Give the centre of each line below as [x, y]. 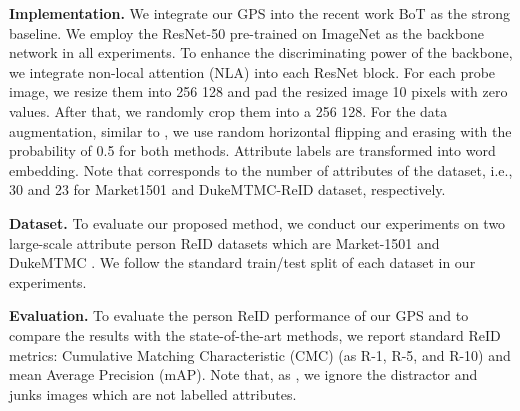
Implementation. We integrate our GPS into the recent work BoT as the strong [259, 13]
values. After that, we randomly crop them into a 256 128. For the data [228, 110]
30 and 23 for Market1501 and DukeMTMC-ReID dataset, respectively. [227, 189]
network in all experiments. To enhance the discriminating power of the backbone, [261, 52]
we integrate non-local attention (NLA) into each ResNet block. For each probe [252, 71]
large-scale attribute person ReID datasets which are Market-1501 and [224, 242]
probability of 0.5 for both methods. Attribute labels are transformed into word [252, 150]
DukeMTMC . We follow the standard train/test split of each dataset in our [242, 262]
